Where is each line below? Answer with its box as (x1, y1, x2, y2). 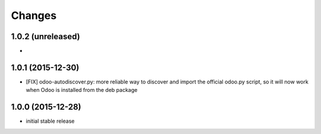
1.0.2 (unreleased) (11, 31, 80, 42)
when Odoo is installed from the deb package (26, 87, 138, 94)
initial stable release (26, 117, 75, 125)
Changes (11, 9, 56, 22)
